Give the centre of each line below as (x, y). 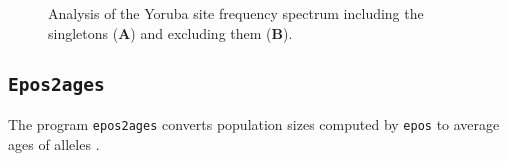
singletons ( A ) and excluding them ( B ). (170, 32)
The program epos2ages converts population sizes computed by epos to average (254, 123)
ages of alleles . (54, 143)
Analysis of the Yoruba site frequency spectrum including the (236, 13)
